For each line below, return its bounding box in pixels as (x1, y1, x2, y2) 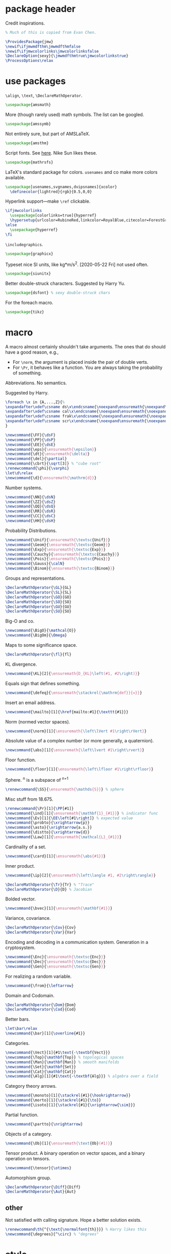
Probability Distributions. (5, 527, 57, 534)
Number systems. (5, 485, 42, 491)
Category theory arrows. (5, 1083, 57, 1089)
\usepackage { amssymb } (5, 121, 51, 126)
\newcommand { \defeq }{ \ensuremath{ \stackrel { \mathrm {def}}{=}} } (5, 690, 142, 695)
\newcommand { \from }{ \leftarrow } (5, 983, 74, 988)
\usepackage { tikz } (5, 309, 44, 315)
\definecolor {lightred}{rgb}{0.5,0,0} (10, 189, 93, 194)
